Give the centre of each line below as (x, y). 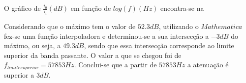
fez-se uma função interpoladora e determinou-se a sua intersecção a (107, 36)
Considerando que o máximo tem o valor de (70, 26)
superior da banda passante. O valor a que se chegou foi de (93, 55)
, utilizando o (179, 26)
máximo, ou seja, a (32, 45)
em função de (91, 8)
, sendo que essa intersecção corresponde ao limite (159, 45)
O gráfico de (22, 8)
